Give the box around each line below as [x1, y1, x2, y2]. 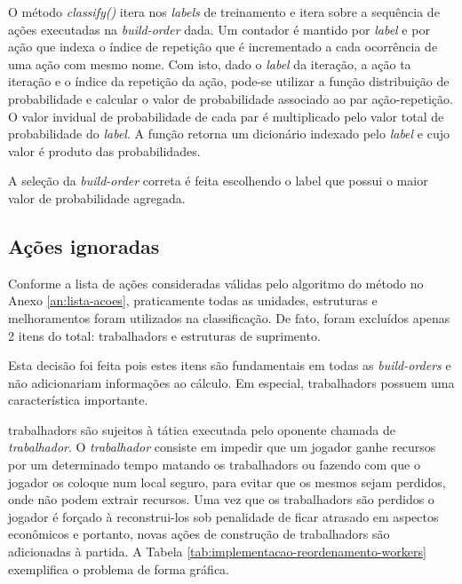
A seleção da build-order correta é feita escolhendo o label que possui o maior [8, 171, 428, 190]
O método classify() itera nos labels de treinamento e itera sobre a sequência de [8, 3, 440, 20]
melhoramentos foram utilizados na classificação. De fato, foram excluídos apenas [8, 308, 450, 327]
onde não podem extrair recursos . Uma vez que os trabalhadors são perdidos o [8, 490, 434, 509]
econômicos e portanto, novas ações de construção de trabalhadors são [8, 525, 390, 543]
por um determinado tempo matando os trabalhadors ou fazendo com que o [8, 455, 420, 474]
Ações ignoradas [8, 232, 160, 259]
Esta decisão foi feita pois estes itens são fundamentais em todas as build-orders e [8, 356, 451, 375]
